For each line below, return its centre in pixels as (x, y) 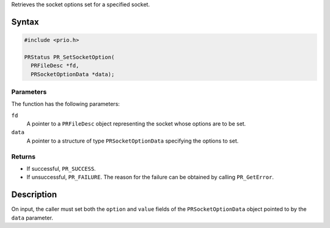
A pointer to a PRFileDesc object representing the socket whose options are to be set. (136, 124)
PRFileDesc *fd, (55, 66)
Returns (24, 157)
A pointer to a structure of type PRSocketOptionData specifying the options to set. (133, 141)
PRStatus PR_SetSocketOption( (69, 57)
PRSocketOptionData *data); (73, 74)
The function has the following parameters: (66, 104)
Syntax (25, 22)
